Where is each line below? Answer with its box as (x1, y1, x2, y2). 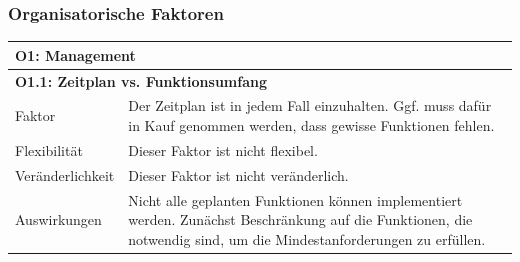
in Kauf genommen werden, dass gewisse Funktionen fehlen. (128, 115, 495, 135)
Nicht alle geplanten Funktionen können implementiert (128, 189, 463, 210)
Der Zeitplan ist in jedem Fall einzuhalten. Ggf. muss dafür (128, 95, 492, 116)
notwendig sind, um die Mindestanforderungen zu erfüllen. (128, 228, 486, 249)
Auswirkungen (15, 209, 102, 230)
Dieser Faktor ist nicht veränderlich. (128, 164, 349, 185)
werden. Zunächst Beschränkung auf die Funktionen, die (128, 209, 473, 230)
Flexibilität (15, 139, 83, 160)
